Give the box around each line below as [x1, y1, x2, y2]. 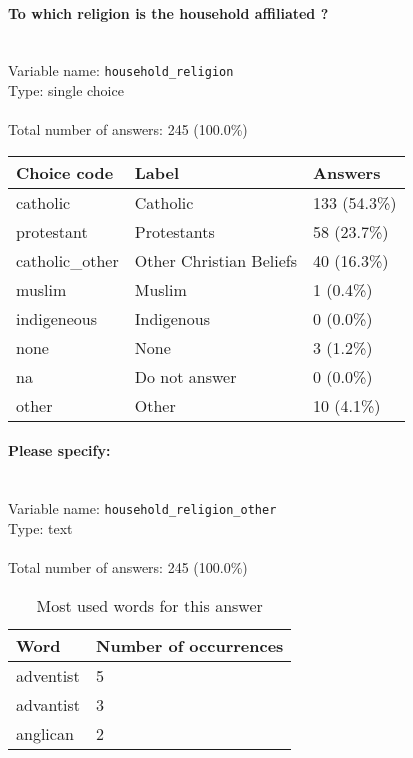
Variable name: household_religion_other [8, 498, 277, 519]
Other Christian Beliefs [134, 248, 298, 272]
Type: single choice [8, 80, 124, 101]
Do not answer [134, 364, 237, 388]
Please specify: [8, 440, 111, 461]
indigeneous [16, 306, 97, 330]
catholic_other [16, 248, 119, 272]
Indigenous [134, 306, 210, 330]
